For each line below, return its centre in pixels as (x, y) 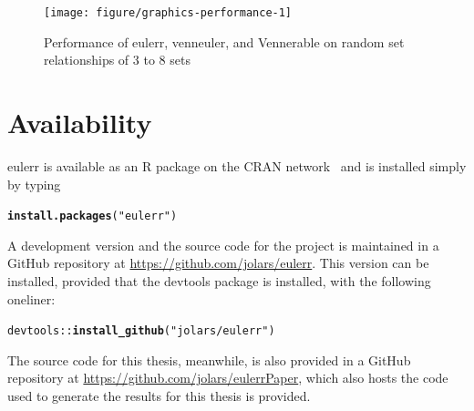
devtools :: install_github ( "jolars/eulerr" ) (141, 331)
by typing (34, 184)
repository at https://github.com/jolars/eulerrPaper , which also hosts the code (228, 378)
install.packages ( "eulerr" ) (93, 216)
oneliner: (31, 298)
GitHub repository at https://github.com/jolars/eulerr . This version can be (218, 263)
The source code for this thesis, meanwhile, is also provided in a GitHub (209, 360)
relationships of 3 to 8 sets (117, 60)
